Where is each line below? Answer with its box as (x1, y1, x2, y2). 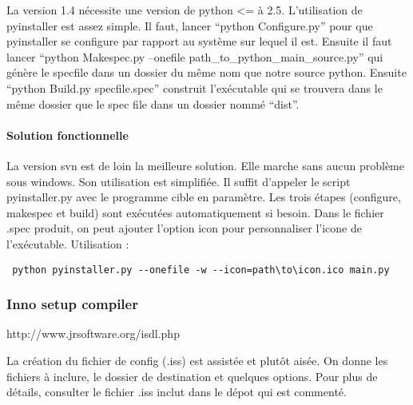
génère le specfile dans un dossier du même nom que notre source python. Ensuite (6, 64, 407, 81)
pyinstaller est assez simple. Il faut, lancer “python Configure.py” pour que (6, 17, 373, 34)
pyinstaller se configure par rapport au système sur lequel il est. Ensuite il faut (6, 33, 392, 50)
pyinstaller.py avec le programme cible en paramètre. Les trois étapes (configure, (6, 189, 401, 205)
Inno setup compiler (6, 294, 138, 314)
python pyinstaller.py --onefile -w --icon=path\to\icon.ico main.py (12, 264, 390, 276)
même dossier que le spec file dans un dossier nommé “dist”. (6, 95, 300, 112)
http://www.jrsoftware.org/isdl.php (6, 325, 180, 342)
